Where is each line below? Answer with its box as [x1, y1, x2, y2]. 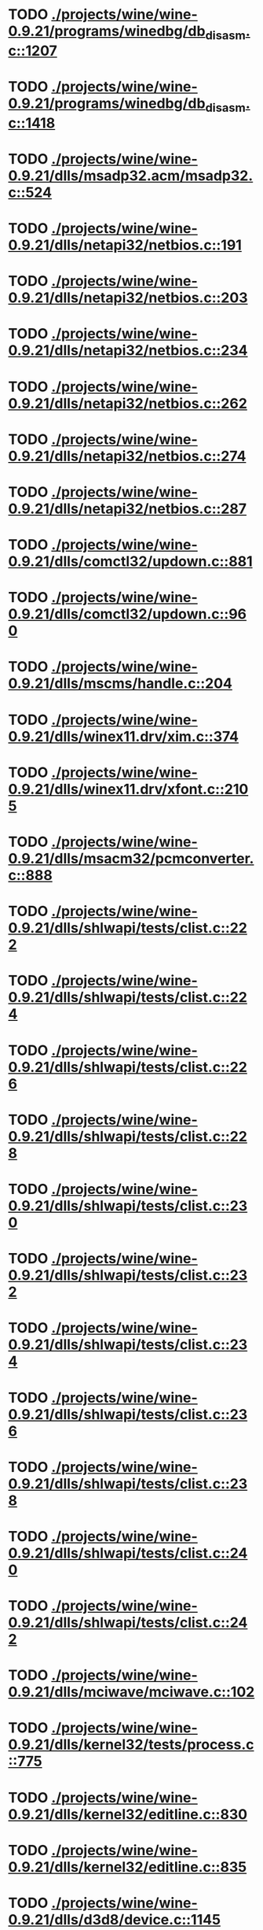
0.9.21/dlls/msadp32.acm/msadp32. [8, 167, 254, 184]
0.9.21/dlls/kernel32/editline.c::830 [8, 1805, 248, 1823]
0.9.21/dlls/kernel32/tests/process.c [8, 1736, 254, 1754]
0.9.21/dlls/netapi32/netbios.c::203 [8, 289, 248, 307]
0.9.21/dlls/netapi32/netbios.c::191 [8, 236, 242, 253]
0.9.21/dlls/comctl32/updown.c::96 [8, 605, 247, 623]
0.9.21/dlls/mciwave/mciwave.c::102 [8, 1683, 255, 1701]
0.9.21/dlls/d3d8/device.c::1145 [8, 1911, 221, 1928]
